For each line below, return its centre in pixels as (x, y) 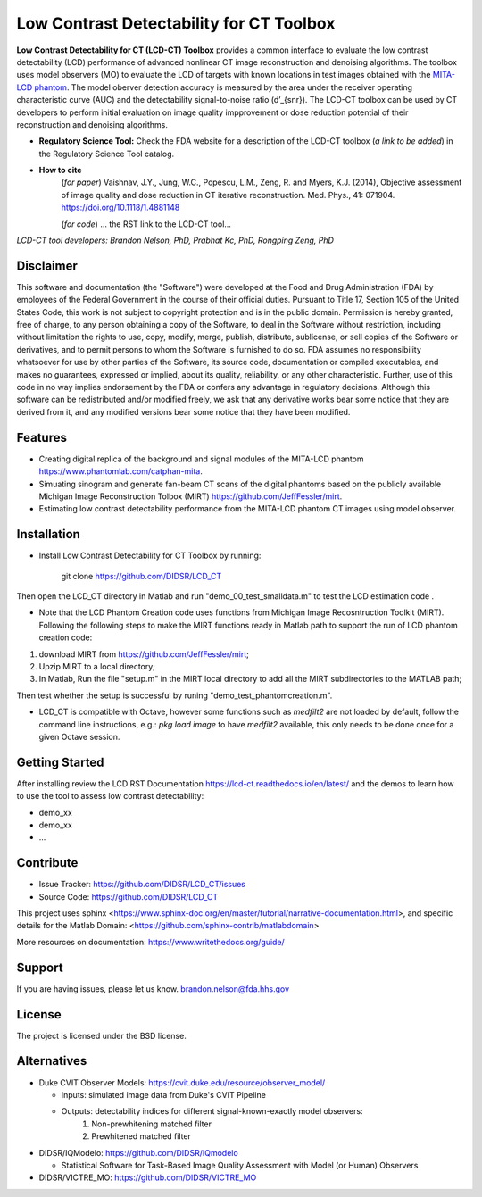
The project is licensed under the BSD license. (101, 1035)
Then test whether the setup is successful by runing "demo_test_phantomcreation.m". (175, 695)
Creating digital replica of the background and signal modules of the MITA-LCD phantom (202, 459)
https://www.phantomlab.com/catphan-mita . (120, 471)
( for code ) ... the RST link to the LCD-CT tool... (146, 224)
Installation (48, 534)
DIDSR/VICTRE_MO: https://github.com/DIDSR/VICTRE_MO (148, 1177)
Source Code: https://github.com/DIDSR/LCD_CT (129, 896)
